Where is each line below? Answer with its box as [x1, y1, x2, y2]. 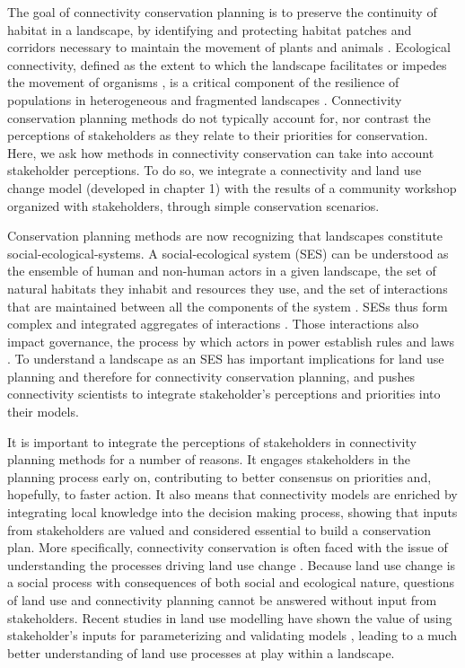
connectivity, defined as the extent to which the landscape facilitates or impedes [7, 55, 447, 74]
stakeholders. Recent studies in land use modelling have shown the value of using [7, 608, 452, 627]
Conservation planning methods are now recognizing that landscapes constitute [7, 226, 443, 245]
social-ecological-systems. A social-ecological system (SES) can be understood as [7, 243, 449, 262]
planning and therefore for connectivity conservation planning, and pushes [7, 366, 415, 385]
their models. [7, 402, 79, 421]
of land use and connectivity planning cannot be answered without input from [7, 591, 437, 609]
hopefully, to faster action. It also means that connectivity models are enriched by [7, 485, 458, 504]
